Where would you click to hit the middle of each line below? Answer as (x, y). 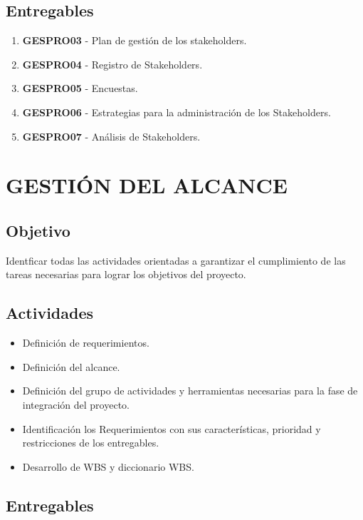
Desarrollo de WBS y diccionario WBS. (108, 466)
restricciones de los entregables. (91, 443)
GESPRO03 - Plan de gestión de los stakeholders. (135, 40)
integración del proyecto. (76, 404)
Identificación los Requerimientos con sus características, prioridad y (172, 428)
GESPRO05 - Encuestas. (80, 88)
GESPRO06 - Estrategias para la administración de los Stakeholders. (177, 112)
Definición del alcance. (71, 366)
